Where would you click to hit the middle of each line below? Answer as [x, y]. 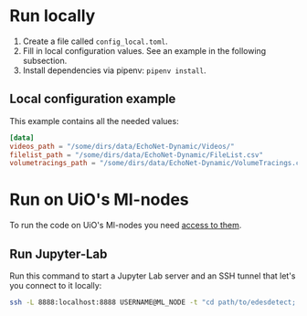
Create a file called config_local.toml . [95, 41]
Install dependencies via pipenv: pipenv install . [115, 70]
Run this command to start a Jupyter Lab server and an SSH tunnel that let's [153, 276]
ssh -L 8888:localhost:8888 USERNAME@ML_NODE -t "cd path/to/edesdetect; [153, 302]
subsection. [45, 60]
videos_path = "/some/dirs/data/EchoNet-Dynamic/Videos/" [122, 146]
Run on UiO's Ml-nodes [99, 200]
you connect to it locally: [56, 285]
